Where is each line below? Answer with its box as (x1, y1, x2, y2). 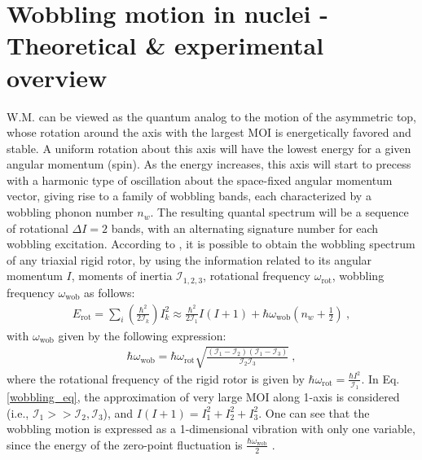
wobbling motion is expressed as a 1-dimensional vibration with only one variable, (7, 420, 415, 437)
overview (7, 60, 108, 94)
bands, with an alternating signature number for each (111, 219, 379, 236)
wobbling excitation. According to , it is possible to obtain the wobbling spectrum (7, 235, 415, 252)
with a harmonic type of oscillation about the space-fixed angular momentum (7, 171, 393, 188)
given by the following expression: (58, 326, 226, 344)
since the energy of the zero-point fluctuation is (7, 436, 243, 453)
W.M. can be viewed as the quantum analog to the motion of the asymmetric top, (7, 107, 417, 125)
